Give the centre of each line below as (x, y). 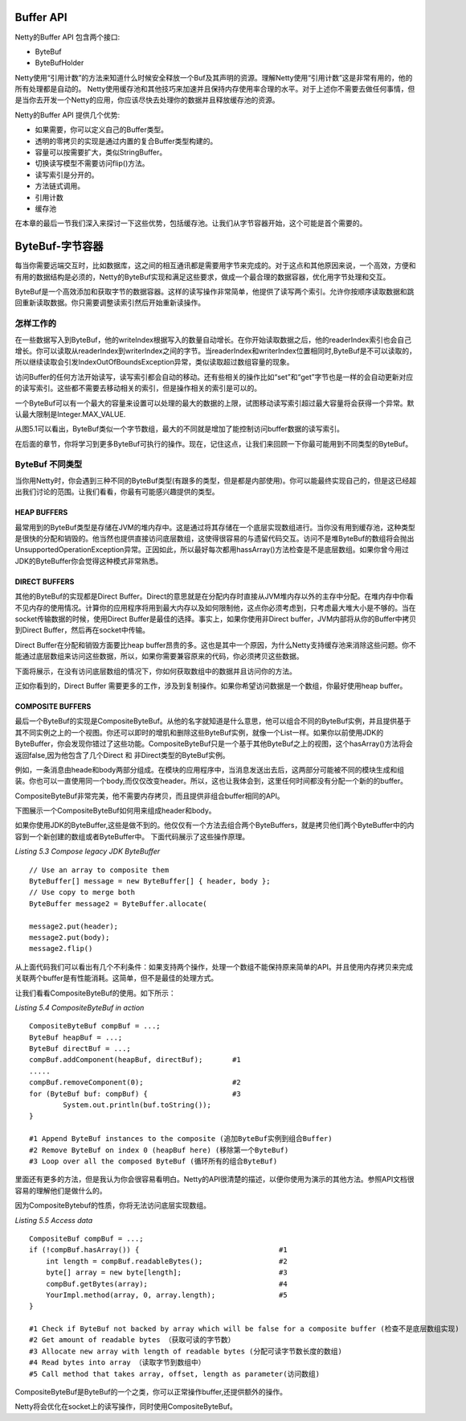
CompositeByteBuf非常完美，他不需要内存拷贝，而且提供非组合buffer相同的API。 (149, 796)
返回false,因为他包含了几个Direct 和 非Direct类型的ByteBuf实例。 (122, 755)
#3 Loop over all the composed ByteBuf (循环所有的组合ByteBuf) (153, 1162)
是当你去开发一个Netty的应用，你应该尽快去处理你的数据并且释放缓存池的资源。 (147, 100)
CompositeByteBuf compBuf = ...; (95, 1026)
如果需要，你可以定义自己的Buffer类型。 (102, 130)
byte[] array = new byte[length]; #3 (167, 1273)
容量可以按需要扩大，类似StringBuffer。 (101, 152)
